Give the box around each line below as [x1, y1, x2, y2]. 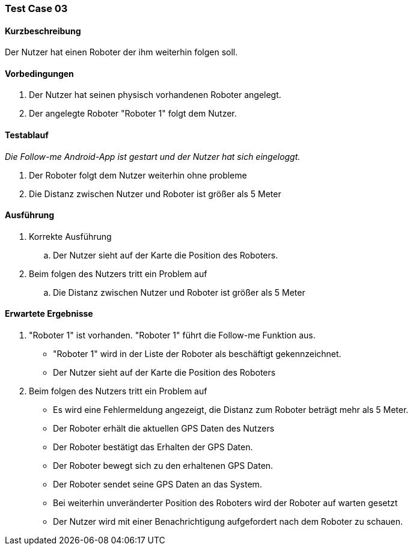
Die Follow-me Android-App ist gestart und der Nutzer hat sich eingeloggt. [5, 151, 301, 162]
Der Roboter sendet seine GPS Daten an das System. [53, 479, 262, 490]
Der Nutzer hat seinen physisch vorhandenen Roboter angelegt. [29, 90, 281, 100]
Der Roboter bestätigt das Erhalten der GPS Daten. [53, 442, 253, 453]
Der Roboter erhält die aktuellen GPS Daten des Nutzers [53, 423, 275, 434]
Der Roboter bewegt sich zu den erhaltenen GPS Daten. [53, 460, 274, 471]
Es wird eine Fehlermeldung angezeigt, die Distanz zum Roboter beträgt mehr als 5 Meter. [53, 405, 409, 415]
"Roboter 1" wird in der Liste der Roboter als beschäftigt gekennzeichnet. [53, 349, 341, 359]
